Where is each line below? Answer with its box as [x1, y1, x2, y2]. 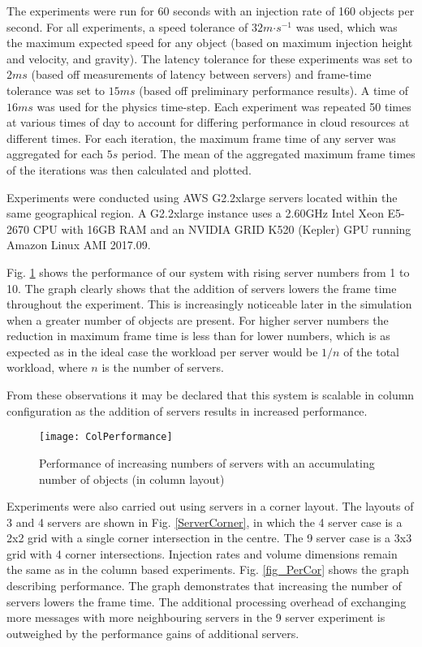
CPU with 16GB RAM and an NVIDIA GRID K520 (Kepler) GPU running [32, 220, 411, 237]
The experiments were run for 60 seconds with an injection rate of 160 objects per [6, 2, 415, 19]
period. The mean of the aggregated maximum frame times [121, 145, 416, 162]
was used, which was [295, 18, 398, 35]
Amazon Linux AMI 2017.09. [6, 236, 151, 253]
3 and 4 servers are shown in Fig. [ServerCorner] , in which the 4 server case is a [6, 513, 403, 530]
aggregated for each [6, 145, 104, 162]
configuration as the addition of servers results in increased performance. [6, 402, 368, 419]
